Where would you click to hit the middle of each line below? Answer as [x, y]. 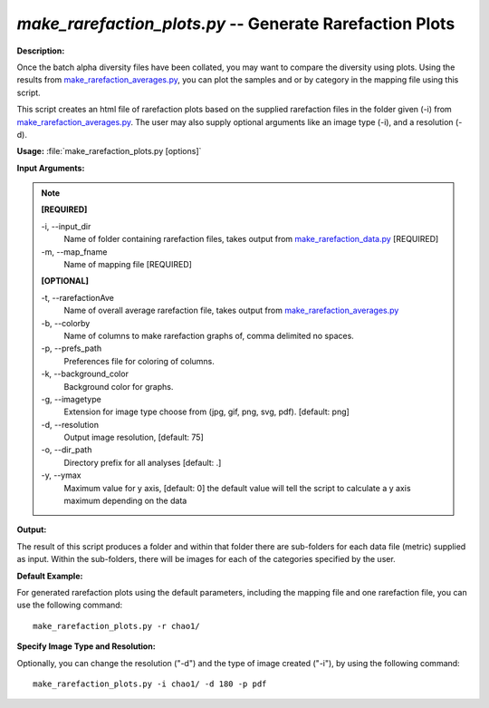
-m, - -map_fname [74, 252]
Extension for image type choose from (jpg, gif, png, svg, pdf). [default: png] [207, 412]
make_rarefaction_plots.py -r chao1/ [117, 626]
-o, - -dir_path [67, 450]
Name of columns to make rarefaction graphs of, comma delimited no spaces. [209, 335]
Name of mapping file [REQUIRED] [128, 265]
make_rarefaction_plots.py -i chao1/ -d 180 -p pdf [150, 684]
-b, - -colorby [66, 323]
